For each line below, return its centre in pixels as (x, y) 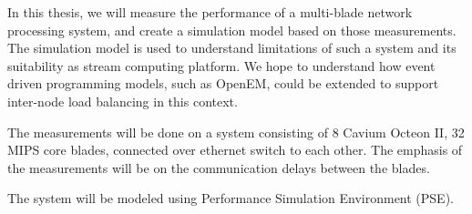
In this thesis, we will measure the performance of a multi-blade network (210, 12)
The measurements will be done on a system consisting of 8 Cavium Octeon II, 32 (236, 132)
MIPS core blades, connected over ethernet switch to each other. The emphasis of (235, 150)
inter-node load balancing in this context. (123, 101)
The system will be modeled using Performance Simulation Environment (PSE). (231, 198)
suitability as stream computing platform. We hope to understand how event (221, 65)
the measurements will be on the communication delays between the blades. (219, 167)
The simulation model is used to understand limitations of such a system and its (232, 48)
